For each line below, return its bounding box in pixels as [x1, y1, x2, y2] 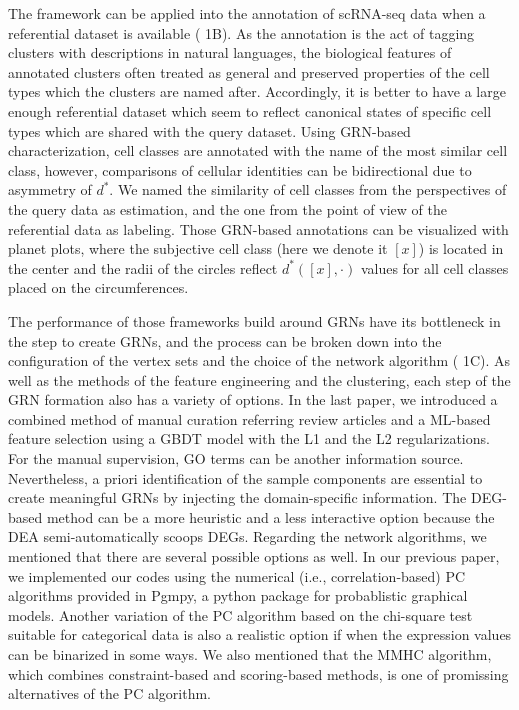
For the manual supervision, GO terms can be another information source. [8, 448, 464, 469]
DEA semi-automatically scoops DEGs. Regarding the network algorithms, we [8, 526, 487, 547]
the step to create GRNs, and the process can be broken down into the [8, 330, 442, 351]
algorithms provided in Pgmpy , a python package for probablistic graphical [8, 585, 468, 606]
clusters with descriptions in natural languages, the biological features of [8, 42, 452, 63]
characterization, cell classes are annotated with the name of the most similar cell [8, 140, 508, 161]
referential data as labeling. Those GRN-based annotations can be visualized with [8, 218, 509, 239]
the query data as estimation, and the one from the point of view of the [8, 198, 447, 219]
